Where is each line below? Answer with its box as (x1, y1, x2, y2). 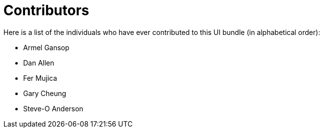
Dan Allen (23, 58, 55, 67)
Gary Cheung (23, 89, 66, 98)
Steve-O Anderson (23, 104, 84, 113)
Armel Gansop (23, 43, 69, 52)
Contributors (3, 2, 90, 19)
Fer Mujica (23, 73, 57, 82)
